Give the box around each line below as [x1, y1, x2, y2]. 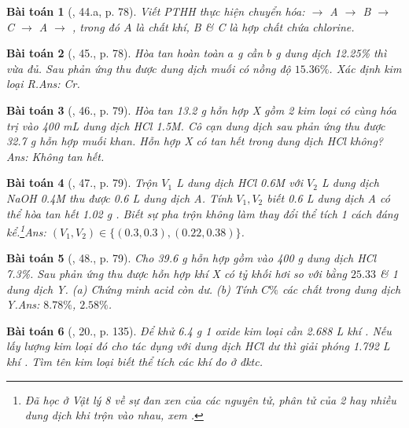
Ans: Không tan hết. [6, 148, 105, 164]
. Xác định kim [329, 60, 402, 76]
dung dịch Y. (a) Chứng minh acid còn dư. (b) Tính [6, 280, 258, 297]
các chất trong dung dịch [282, 280, 401, 297]
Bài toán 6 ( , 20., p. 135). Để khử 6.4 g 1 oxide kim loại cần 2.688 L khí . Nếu [6, 322, 392, 338]
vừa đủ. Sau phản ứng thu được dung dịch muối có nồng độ [6, 60, 291, 76]
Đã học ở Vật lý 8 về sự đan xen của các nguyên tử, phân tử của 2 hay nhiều [24, 391, 396, 408]
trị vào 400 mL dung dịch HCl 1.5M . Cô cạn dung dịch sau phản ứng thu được [6, 117, 385, 134]
